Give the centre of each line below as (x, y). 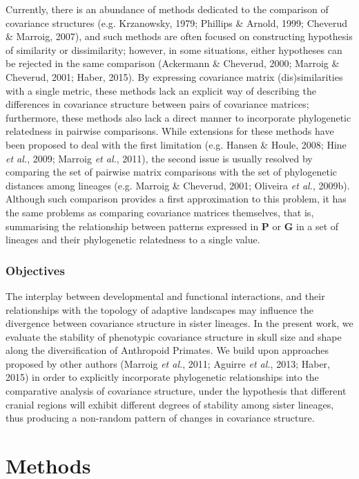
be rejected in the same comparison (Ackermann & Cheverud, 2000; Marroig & (173, 63)
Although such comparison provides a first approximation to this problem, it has (176, 199)
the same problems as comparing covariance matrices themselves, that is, (160, 212)
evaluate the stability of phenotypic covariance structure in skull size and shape (174, 336)
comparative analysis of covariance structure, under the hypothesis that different (176, 391)
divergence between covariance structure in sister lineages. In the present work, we (179, 323)
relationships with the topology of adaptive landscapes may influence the (160, 309)
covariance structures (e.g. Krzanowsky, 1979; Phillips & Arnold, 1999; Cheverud (177, 22)
